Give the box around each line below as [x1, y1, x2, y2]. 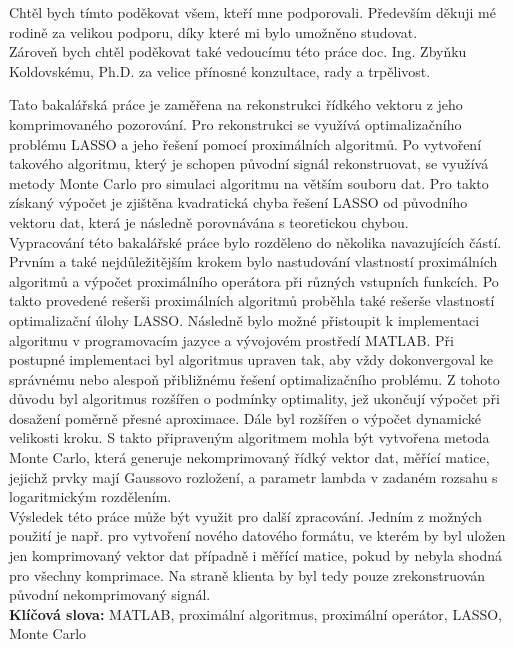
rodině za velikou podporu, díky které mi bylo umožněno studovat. [9, 21, 418, 42]
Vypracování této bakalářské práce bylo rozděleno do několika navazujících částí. [9, 231, 502, 252]
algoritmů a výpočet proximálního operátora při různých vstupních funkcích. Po [9, 270, 499, 291]
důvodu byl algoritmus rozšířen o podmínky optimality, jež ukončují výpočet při [9, 388, 500, 409]
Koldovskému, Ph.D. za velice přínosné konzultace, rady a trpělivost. [9, 60, 431, 81]
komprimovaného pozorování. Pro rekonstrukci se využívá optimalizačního [9, 113, 462, 134]
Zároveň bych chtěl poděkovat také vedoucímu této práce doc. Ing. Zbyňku [9, 41, 467, 62]
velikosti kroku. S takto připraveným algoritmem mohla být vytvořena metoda [9, 427, 490, 448]
